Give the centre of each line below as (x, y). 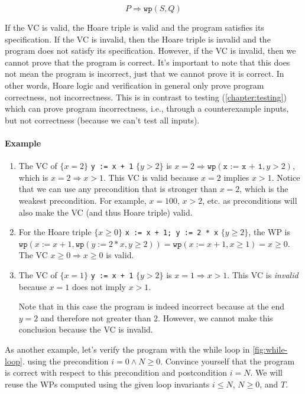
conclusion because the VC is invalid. (86, 329)
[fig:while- (270, 349)
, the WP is (269, 232)
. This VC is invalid (263, 275)
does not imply (99, 286)
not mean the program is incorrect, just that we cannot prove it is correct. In (145, 74)
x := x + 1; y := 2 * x (172, 233)
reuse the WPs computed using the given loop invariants (107, 384)
